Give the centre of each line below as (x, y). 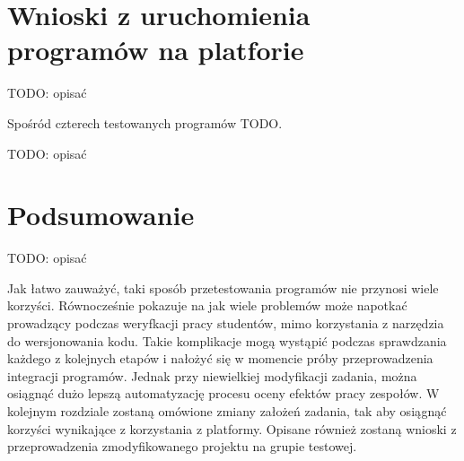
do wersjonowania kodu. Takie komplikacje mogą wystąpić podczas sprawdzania (227, 340)
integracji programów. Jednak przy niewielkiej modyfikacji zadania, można (212, 375)
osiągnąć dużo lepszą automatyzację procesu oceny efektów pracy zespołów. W (223, 393)
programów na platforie (156, 50)
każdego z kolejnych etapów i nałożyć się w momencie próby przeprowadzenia (220, 358)
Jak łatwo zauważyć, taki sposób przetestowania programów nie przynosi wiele (223, 287)
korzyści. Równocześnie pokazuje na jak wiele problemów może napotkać (207, 305)
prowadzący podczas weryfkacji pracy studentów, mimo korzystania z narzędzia (226, 323)
